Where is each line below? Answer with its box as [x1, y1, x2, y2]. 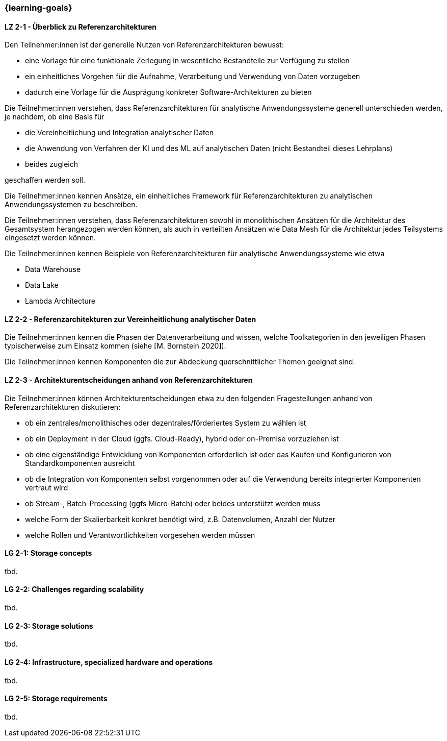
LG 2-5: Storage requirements [5, 694, 108, 703]
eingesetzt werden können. [5, 233, 96, 242]
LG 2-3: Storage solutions [5, 621, 93, 630]
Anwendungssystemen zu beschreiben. [5, 200, 138, 209]
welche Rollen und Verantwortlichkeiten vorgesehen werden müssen [25, 530, 255, 539]
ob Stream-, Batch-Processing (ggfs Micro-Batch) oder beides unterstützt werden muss [25, 499, 321, 508]
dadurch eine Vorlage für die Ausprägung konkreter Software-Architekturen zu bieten [25, 88, 312, 97]
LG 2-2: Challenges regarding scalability [5, 585, 144, 594]
